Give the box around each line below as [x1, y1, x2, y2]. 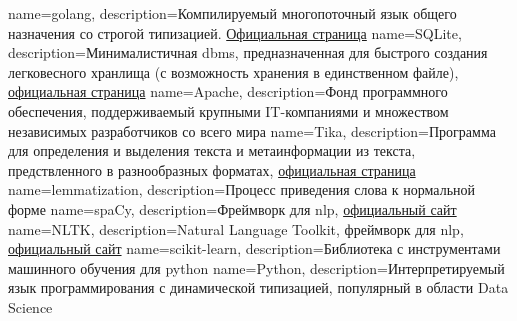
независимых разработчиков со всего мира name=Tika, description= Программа [8, 120, 496, 141]
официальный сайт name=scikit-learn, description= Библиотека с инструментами [8, 238, 501, 259]
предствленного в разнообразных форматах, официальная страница [8, 159, 416, 180]
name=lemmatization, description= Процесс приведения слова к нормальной [8, 179, 476, 200]
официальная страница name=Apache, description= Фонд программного [8, 81, 448, 102]
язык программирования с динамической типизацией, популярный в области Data [8, 277, 509, 298]
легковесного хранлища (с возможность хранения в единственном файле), [8, 61, 459, 82]
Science [8, 296, 53, 317]
